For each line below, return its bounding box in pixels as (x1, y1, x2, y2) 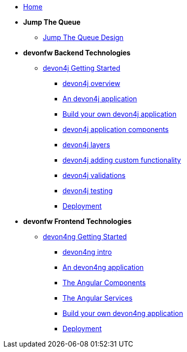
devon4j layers (62, 140, 110, 149)
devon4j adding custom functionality (62, 156, 181, 164)
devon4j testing (62, 186, 113, 195)
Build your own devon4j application (62, 110, 177, 118)
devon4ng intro (62, 248, 112, 256)
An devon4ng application (62, 263, 144, 271)
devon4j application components (62, 125, 169, 133)
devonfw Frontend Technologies (23, 217, 132, 225)
